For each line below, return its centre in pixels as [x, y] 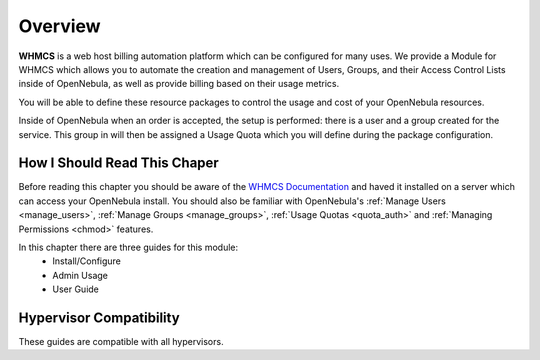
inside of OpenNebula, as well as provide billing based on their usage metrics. [179, 84]
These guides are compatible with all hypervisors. [121, 342]
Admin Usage [80, 275]
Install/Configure [87, 261]
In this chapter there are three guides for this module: [128, 247]
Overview [59, 26]
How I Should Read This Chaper [118, 163]
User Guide [76, 289]
